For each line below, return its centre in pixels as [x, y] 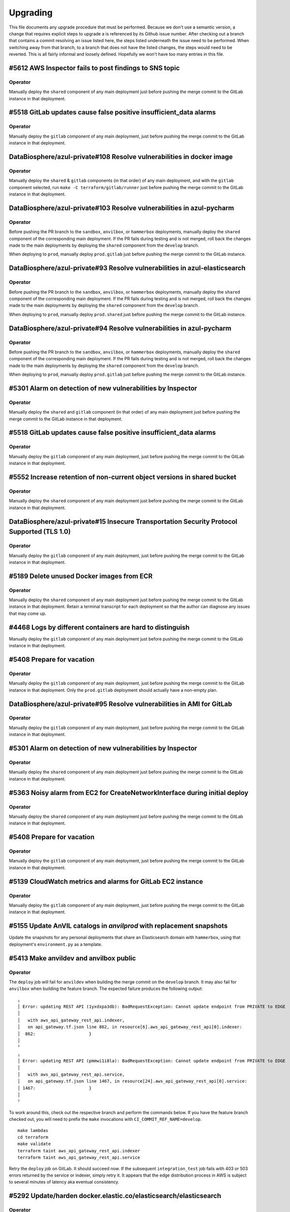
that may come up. [28, 613]
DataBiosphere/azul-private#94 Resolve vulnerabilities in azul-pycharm [120, 328]
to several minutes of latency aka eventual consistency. [64, 1182]
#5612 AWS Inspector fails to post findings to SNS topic [94, 68]
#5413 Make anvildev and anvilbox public [72, 958]
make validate [34, 1144]
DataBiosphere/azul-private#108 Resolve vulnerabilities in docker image [121, 157]
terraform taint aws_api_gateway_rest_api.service [79, 1158]
